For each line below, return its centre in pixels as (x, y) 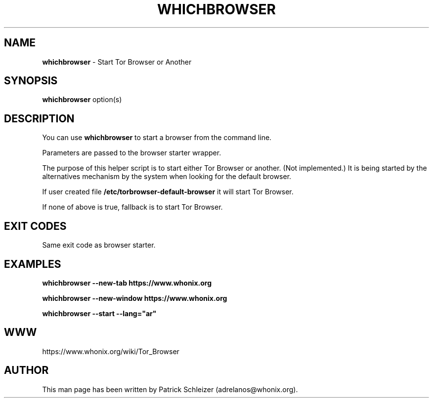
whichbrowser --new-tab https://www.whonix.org (127, 283)
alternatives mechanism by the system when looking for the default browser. (167, 177)
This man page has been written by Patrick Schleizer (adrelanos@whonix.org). (170, 389)
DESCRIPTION (39, 118)
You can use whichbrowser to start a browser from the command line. (157, 138)
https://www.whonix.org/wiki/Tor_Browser (111, 351)
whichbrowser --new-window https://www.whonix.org (135, 298)
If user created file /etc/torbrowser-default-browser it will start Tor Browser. (168, 192)
